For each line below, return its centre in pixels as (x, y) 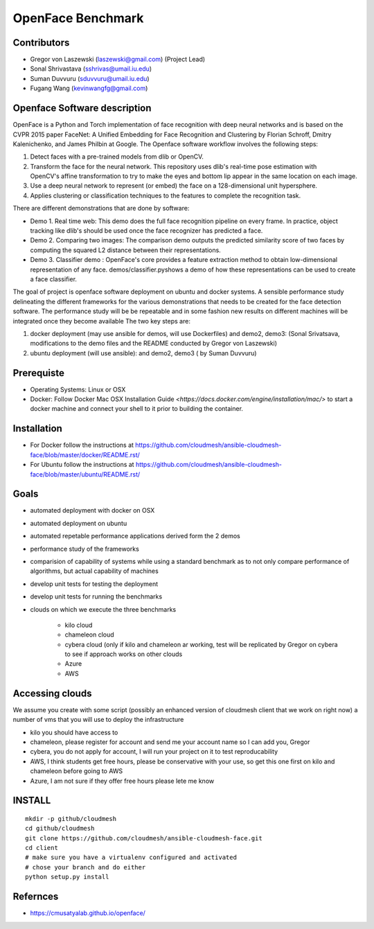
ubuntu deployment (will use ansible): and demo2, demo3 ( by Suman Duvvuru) (143, 353)
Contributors (41, 43)
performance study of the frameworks (85, 549)
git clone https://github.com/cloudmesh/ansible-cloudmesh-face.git (144, 838)
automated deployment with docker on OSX (92, 511)
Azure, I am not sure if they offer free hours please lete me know (122, 781)
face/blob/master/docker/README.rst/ (85, 454)
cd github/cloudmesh (60, 829)
